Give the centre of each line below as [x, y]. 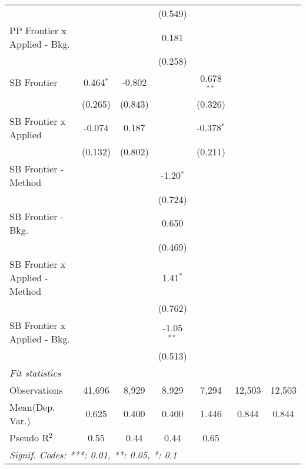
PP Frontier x [38, 30]
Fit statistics [35, 372]
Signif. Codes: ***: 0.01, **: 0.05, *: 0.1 [93, 454]
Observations [36, 390]
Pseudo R [29, 437]
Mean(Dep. [32, 407]
